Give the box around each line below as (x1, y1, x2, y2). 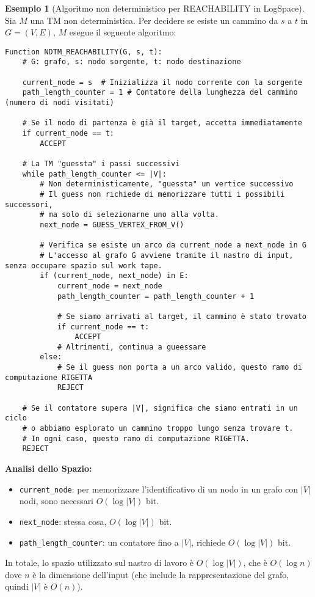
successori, (5, 200, 53, 209)
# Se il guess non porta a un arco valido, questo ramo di (57, 363, 302, 372)
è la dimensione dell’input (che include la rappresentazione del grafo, (32, 568, 289, 581)
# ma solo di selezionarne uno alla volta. (40, 210, 219, 219)
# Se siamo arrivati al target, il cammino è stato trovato (57, 312, 306, 321)
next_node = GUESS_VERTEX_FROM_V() (40, 220, 184, 229)
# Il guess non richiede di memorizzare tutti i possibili (40, 189, 285, 199)
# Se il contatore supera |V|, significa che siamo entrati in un (22, 403, 298, 412)
